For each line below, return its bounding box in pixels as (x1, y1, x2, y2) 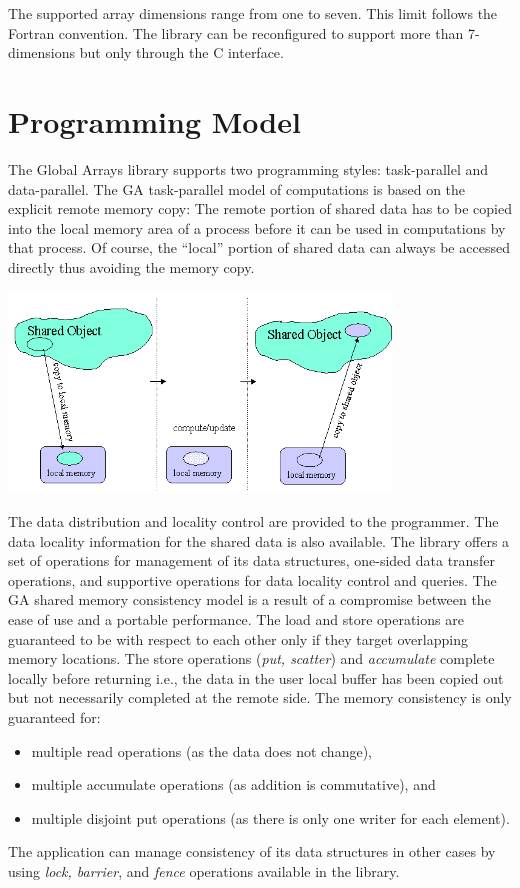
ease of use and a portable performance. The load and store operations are (8, 609, 464, 630)
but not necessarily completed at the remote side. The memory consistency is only (8, 687, 512, 708)
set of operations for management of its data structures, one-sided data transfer (8, 550, 495, 571)
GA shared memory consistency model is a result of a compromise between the (8, 589, 491, 610)
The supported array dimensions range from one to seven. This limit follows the (8, 3, 498, 23)
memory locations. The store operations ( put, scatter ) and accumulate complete (8, 648, 495, 669)
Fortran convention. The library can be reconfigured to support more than (8, 22, 464, 43)
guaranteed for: (8, 707, 101, 727)
